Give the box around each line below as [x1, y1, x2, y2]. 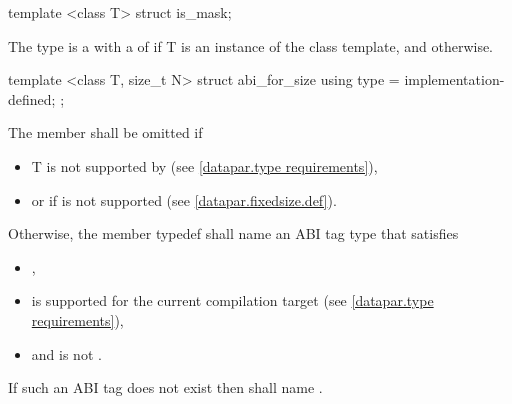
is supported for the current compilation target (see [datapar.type [31, 290, 434, 311]
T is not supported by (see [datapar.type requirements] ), [31, 155, 378, 176]
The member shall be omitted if [8, 122, 203, 143]
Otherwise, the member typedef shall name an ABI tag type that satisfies [8, 223, 459, 244]
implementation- [404, 69, 505, 90]
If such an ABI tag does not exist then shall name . [8, 377, 323, 398]
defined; [8, 88, 56, 109]
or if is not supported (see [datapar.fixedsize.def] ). [31, 189, 337, 210]
